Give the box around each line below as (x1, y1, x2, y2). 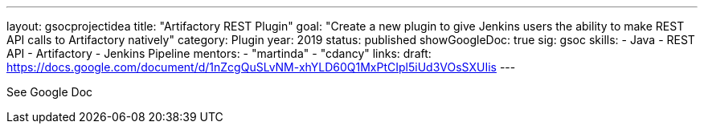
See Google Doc (6, 85, 93, 99)
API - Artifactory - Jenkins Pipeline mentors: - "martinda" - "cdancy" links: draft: (6, 47, 432, 60)
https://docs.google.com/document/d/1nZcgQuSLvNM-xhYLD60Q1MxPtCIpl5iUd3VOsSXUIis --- (6, 60, 516, 74)
